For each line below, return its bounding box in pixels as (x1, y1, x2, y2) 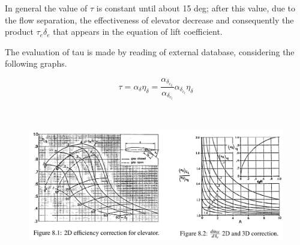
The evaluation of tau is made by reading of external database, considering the (5, 45, 295, 58)
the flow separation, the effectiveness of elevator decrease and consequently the (5, 13, 294, 26)
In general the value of (5, 2, 88, 14)
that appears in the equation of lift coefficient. (53, 25, 223, 38)
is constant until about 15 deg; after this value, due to (96, 2, 295, 14)
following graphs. (5, 57, 67, 70)
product (5, 25, 34, 38)
